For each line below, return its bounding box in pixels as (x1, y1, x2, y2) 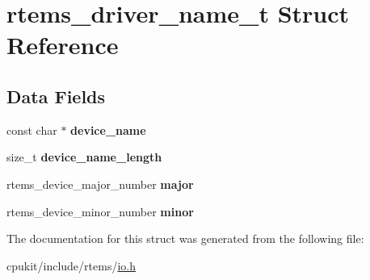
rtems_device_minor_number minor (6, 203, 194, 219)
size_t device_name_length (6, 148, 162, 165)
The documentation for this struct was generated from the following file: (6, 230, 364, 247)
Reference (6, 28, 119, 61)
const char (6, 121, 57, 138)
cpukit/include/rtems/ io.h (6, 257, 136, 274)
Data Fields (6, 83, 106, 108)
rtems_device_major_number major (6, 175, 194, 192)
